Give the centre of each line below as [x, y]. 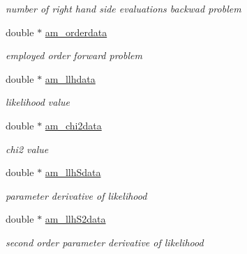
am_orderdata [76, 32]
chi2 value [27, 149]
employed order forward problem [74, 55]
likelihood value [38, 102]
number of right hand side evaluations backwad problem [123, 8]
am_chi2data [73, 125]
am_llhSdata [73, 172]
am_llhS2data [75, 219]
